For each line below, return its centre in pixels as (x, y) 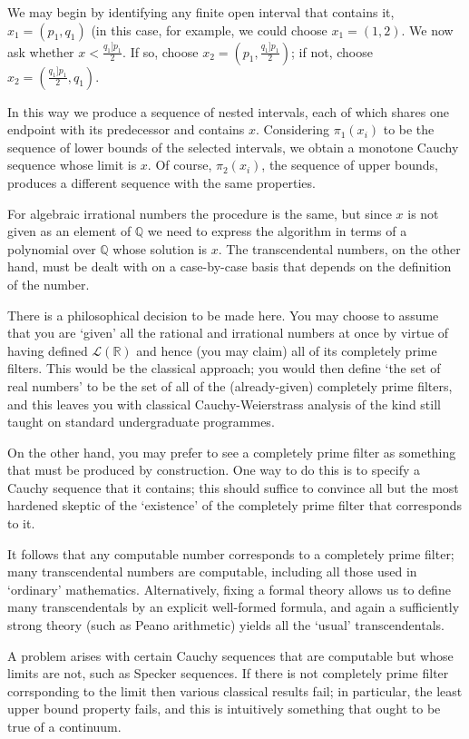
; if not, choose (332, 51)
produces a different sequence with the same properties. (161, 182)
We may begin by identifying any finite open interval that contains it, (201, 12)
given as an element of (69, 231)
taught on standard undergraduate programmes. (141, 422)
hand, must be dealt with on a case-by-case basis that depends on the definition (230, 266)
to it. (21, 523)
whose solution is (160, 248)
